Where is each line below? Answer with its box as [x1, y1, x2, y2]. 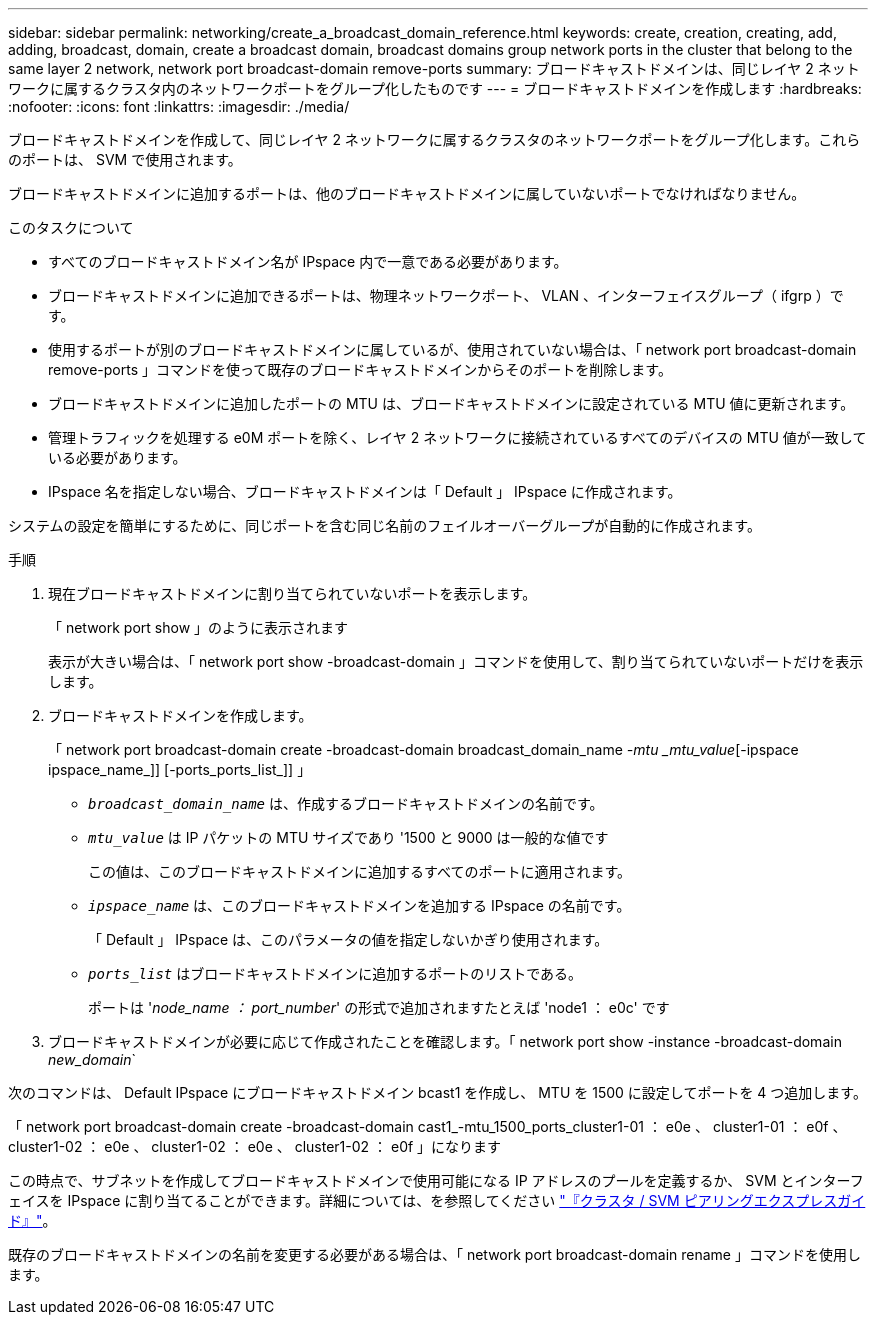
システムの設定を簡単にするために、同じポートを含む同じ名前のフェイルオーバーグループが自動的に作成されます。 [8, 517, 761, 534]
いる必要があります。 [48, 449, 187, 466]
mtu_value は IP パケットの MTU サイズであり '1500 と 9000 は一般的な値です [88, 829, 609, 846]
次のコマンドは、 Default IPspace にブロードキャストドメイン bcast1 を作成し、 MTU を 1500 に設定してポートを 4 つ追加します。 [8, 1084, 867, 1101]
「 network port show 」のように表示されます [48, 619, 349, 636]
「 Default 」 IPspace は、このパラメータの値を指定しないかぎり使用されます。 [88, 931, 609, 948]
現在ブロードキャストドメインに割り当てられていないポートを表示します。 [48, 585, 537, 602]
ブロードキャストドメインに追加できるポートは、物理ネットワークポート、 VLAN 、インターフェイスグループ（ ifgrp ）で [48, 287, 844, 304]
